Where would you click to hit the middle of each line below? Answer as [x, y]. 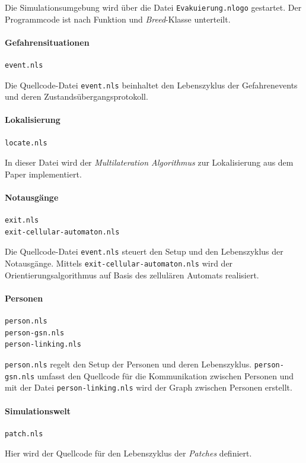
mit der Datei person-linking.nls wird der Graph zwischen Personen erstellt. [149, 387]
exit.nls [22, 221]
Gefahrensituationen [47, 42]
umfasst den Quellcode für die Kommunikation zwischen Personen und [165, 375]
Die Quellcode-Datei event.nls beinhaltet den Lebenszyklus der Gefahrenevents [151, 85]
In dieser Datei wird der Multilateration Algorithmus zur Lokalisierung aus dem [149, 162]
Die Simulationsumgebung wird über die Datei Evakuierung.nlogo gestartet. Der [153, 7]
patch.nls [24, 434]
